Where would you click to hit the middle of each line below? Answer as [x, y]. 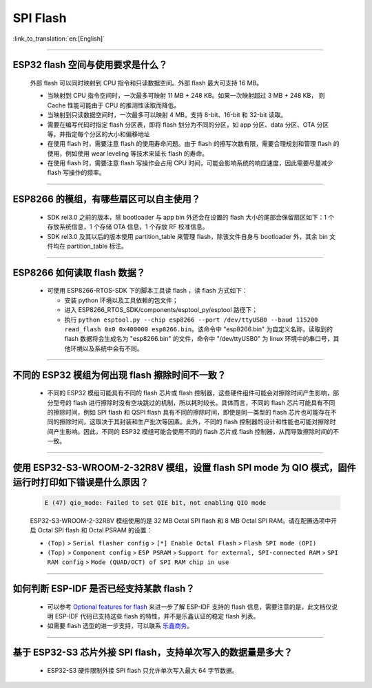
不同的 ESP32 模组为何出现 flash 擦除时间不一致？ [120, 375]
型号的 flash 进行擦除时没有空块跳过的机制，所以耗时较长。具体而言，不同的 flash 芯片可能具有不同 [194, 402]
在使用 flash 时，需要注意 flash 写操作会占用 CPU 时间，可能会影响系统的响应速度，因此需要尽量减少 [190, 163]
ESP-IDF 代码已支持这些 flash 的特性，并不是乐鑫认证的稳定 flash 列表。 [157, 616]
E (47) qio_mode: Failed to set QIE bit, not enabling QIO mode [155, 502]
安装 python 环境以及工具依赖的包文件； [121, 300]
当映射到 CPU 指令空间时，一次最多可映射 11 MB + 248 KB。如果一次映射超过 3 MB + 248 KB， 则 [186, 96]
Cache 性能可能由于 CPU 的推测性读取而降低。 [114, 105]
